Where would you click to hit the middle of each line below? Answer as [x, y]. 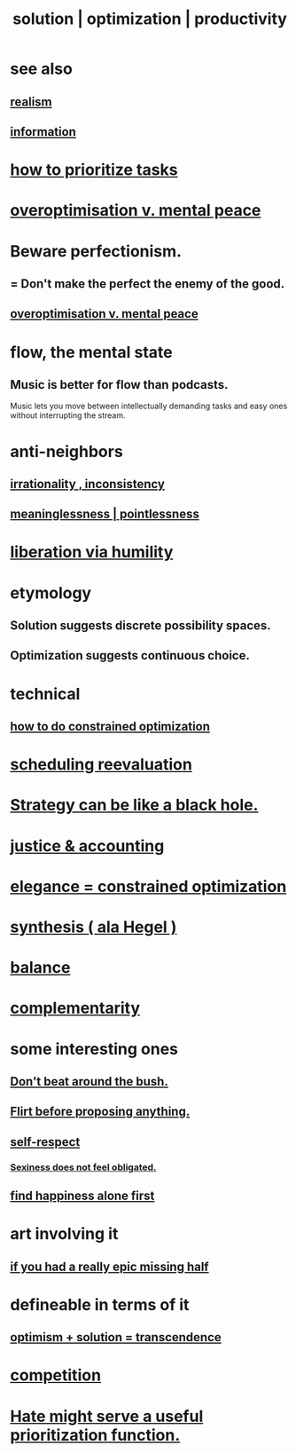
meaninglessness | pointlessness [105, 514]
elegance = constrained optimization [148, 886]
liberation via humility [92, 553]
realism [31, 102]
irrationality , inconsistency [87, 484]
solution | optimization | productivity [150, 19]
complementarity [75, 1008]
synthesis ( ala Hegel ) [93, 927]
